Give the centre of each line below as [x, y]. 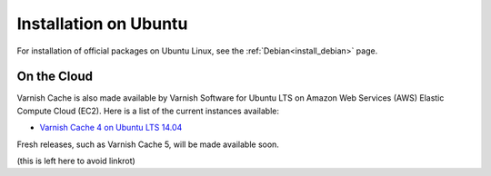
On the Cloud [55, 77]
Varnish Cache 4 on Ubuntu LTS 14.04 [111, 128]
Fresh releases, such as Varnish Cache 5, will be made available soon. [148, 144]
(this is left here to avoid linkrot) [76, 161]
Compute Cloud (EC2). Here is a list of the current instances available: [148, 111]
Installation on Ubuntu [102, 24]
